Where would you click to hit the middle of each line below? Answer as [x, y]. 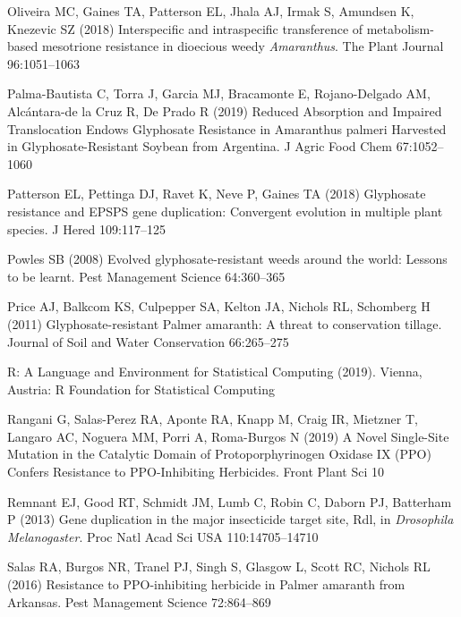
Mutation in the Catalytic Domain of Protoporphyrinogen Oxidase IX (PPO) [219, 454]
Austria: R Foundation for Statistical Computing [141, 389]
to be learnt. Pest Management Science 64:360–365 [146, 276]
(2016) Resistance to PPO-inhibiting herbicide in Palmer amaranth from [206, 584]
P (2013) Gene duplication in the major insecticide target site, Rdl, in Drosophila [230, 519]
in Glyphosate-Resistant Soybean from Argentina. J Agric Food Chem [200, 146]
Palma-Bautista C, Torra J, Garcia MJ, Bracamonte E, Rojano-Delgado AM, [219, 93]
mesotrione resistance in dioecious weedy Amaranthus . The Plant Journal [243, 46]
